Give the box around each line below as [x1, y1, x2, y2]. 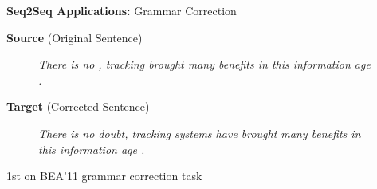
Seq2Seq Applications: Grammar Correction [6, 2, 237, 18]
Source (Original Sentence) [6, 29, 143, 45]
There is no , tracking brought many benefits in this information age [38, 56, 371, 73]
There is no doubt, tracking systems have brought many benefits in [38, 124, 361, 141]
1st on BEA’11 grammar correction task [6, 167, 202, 184]
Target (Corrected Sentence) [6, 98, 150, 115]
